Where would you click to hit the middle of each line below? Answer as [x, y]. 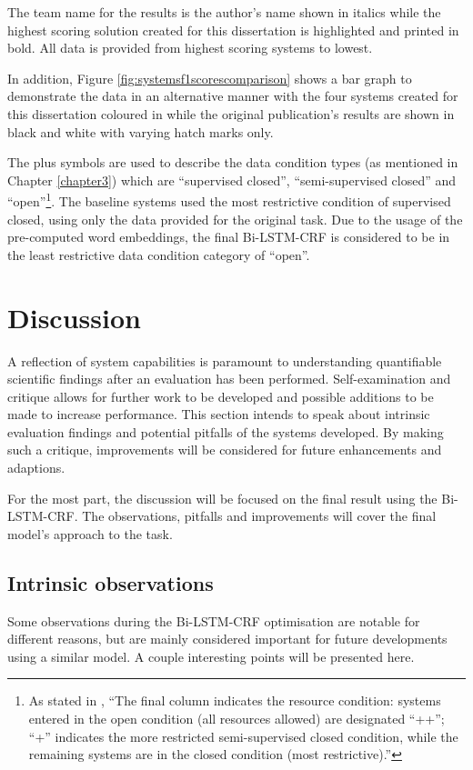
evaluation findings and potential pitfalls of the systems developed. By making [226, 431]
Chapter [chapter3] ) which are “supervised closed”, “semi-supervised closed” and [232, 180]
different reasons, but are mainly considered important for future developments [227, 639]
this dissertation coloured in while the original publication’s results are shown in [231, 113]
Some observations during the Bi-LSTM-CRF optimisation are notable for [214, 620]
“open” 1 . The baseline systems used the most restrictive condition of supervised [229, 200]
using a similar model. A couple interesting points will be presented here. [211, 656]
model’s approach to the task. [90, 533]
